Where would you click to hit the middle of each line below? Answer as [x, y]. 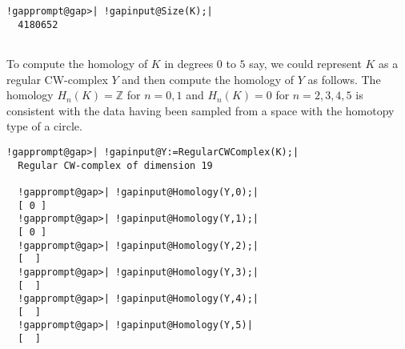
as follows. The [344, 79]
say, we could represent [305, 63]
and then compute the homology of [208, 79]
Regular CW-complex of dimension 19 [115, 165]
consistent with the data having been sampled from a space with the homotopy [200, 110]
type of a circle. [44, 126]
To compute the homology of [77, 63]
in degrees [189, 63]
